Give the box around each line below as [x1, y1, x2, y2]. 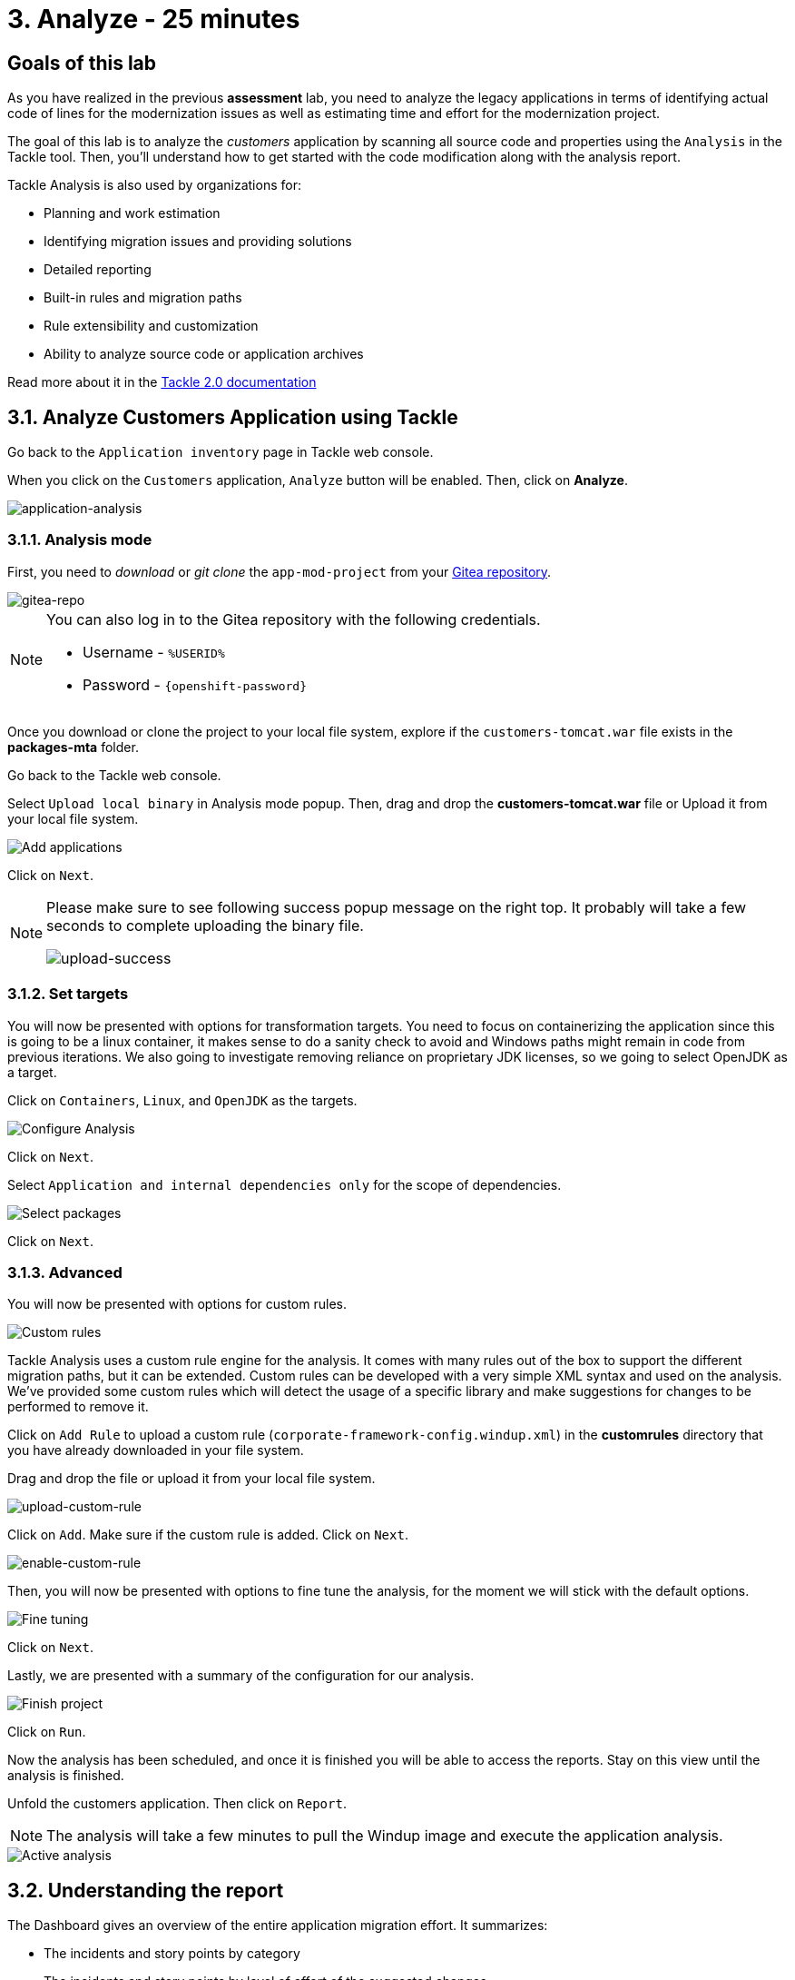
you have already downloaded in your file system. [7, 1442, 304, 1459]
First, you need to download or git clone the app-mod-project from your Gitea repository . [7, 563, 552, 579]
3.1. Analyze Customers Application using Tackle [7, 405, 458, 429]
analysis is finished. [7, 1767, 124, 1784]
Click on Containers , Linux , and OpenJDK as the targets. [7, 1092, 358, 1108]
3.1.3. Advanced [7, 1262, 123, 1282]
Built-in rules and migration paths [44, 290, 242, 306]
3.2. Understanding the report [7, 1878, 284, 1902]
